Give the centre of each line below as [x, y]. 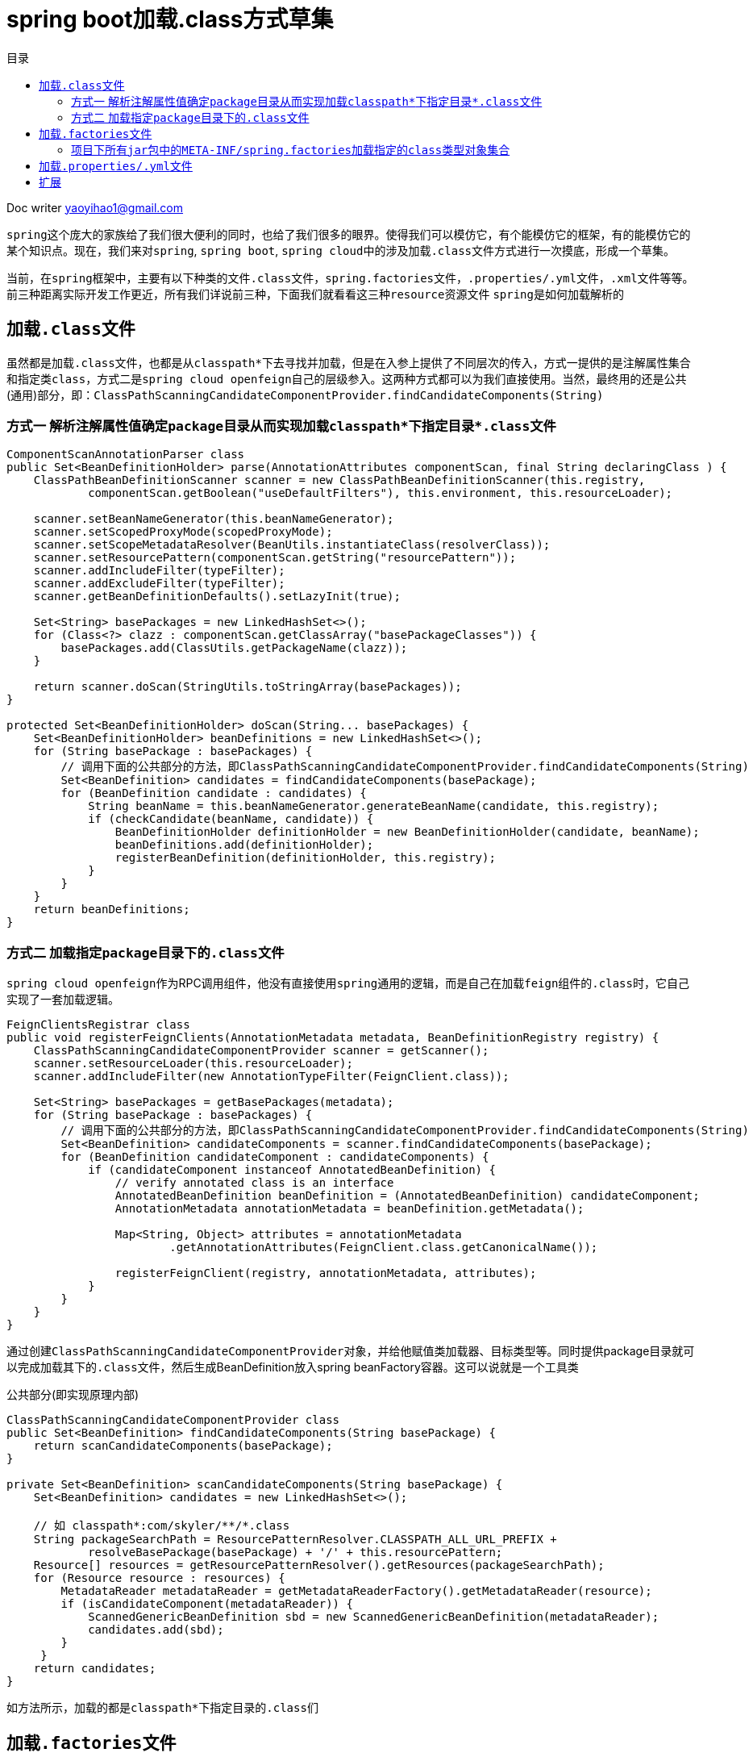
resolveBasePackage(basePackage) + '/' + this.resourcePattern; [295, 1553]
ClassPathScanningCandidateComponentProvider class [173, 1420]
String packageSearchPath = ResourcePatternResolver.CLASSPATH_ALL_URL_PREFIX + [295, 1540]
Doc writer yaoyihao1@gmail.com [95, 207]
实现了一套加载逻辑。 [63, 1000]
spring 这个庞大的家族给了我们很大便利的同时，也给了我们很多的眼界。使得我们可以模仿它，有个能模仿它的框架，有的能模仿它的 [349, 234]
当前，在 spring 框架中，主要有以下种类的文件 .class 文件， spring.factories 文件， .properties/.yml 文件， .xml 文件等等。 [350, 278]
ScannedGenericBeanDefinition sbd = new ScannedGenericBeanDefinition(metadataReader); [374, 1617]
